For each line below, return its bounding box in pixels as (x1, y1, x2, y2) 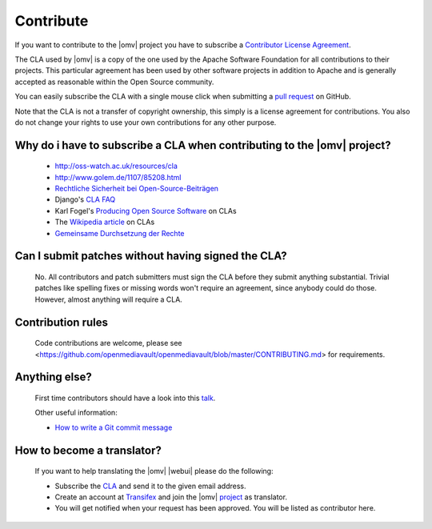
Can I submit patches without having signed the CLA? (14, 249, 287, 263)
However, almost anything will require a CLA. (34, 295, 183, 304)
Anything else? (14, 371, 92, 384)
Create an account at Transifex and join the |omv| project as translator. (54, 492, 288, 502)
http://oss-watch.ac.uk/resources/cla (54, 161, 178, 171)
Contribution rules (14, 315, 108, 329)
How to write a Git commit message (54, 423, 173, 432)
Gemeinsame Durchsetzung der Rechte (54, 228, 185, 238)
